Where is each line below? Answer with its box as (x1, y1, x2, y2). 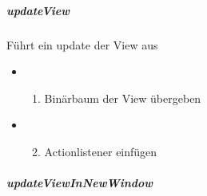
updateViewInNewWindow (6, 174, 153, 191)
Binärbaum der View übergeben (44, 89, 201, 106)
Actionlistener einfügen (44, 143, 157, 159)
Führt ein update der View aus (6, 36, 158, 53)
